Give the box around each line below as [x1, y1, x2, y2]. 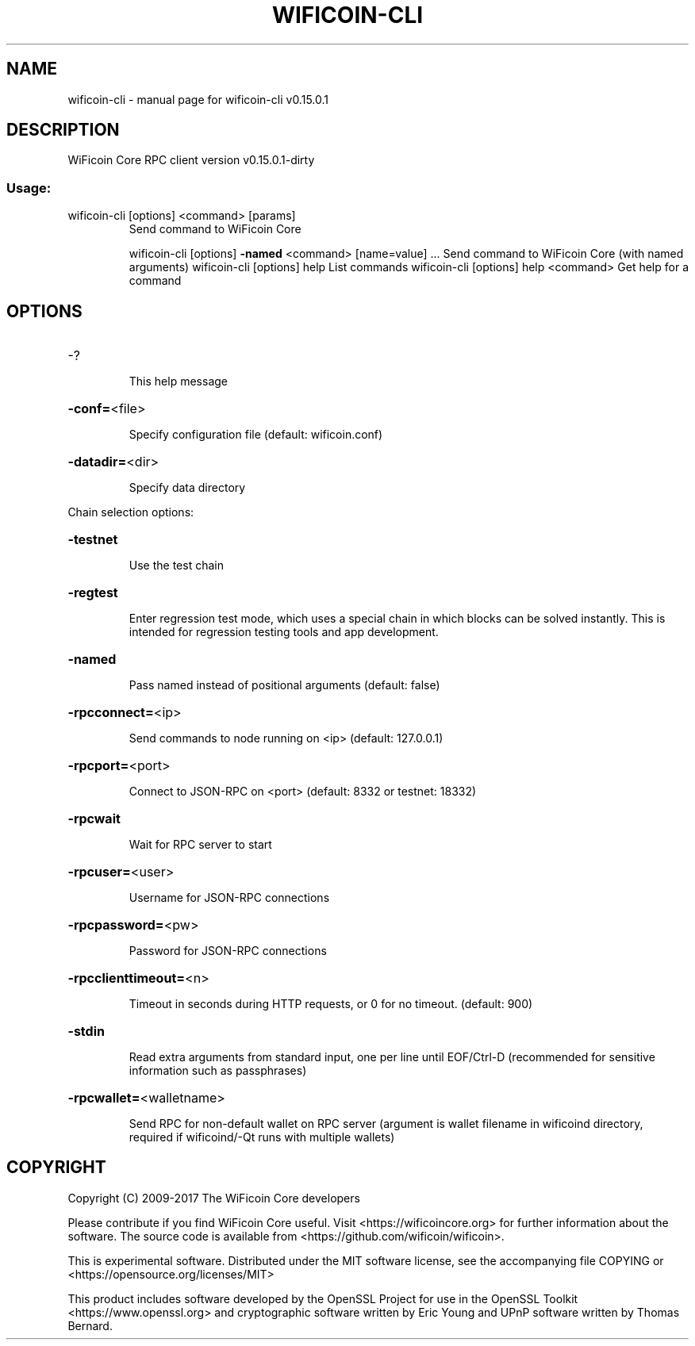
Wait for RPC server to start [129, 838, 272, 852]
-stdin [67, 1023, 105, 1040]
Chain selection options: [67, 505, 194, 520]
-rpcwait [67, 811, 121, 827]
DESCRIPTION [6, 120, 120, 140]
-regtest [67, 585, 118, 601]
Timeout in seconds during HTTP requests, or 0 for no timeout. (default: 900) [129, 997, 533, 1011]
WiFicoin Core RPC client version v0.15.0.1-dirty [67, 153, 315, 167]
